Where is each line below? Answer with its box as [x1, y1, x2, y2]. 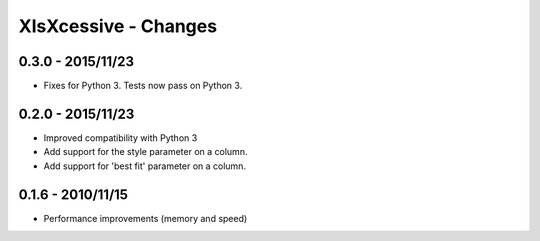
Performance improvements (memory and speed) [43, 212, 248, 224]
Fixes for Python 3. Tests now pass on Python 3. [43, 80, 243, 92]
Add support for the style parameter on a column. [43, 146, 248, 158]
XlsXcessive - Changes [18, 15, 218, 37]
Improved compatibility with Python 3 [43, 131, 198, 144]
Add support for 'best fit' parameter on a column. [43, 160, 247, 172]
